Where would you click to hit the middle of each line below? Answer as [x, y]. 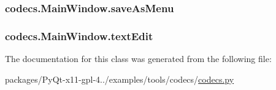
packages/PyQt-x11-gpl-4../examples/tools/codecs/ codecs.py [120, 79]
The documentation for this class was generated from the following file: [138, 59]
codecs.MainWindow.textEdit [79, 36]
